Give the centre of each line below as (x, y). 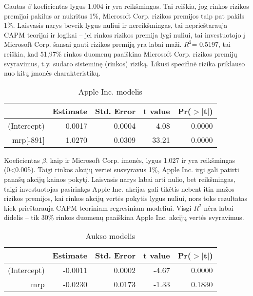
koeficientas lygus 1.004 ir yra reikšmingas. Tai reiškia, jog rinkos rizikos (141, 6)
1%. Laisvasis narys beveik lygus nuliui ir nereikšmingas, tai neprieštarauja (116, 25)
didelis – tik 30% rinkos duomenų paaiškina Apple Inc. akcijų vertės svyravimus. (124, 217)
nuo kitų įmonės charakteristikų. (52, 73)
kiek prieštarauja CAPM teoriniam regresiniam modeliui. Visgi (98, 207)
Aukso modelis (110, 236)
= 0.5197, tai (211, 44)
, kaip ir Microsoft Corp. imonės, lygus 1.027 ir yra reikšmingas (141, 160)
